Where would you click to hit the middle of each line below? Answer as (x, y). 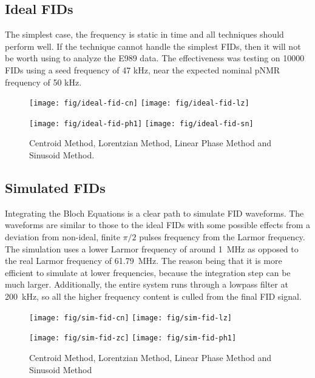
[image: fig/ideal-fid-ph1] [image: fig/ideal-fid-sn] (141, 123)
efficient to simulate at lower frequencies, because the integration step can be (148, 272)
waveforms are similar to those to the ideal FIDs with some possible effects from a (158, 225)
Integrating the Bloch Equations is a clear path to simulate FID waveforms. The (154, 213)
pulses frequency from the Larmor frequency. (222, 237)
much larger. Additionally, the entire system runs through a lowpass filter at (147, 284)
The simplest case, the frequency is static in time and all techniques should (144, 34)
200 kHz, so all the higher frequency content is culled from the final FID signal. (153, 296)
